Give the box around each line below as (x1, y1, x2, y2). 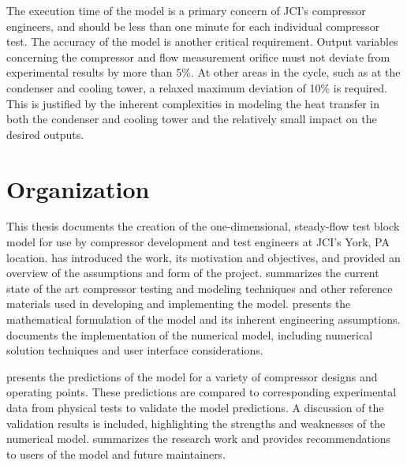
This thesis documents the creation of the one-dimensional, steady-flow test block (6, 218, 400, 234)
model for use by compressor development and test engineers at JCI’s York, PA (6, 234, 390, 250)
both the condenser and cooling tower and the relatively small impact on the (6, 111, 377, 127)
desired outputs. (6, 126, 84, 142)
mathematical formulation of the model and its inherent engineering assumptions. (6, 311, 401, 328)
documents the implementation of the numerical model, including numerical (6, 326, 373, 343)
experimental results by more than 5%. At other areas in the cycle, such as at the (6, 64, 401, 81)
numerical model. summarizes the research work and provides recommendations (6, 430, 391, 447)
